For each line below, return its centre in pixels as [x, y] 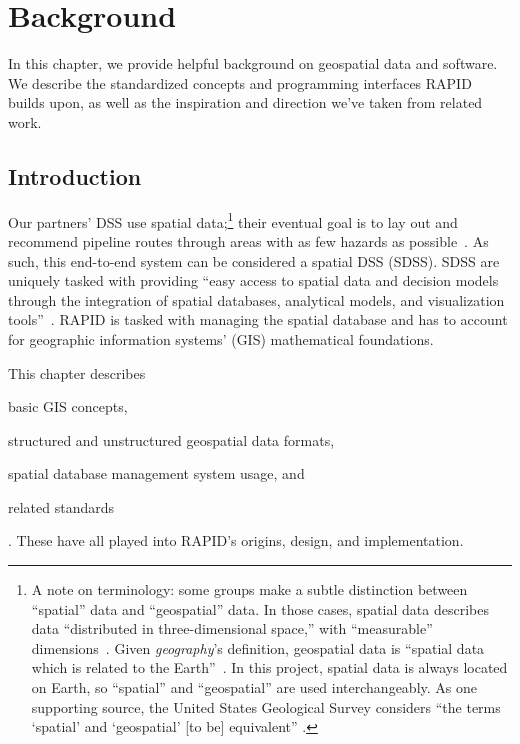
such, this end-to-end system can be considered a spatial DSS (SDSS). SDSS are [254, 260]
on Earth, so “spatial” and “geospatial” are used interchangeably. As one [254, 687]
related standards [61, 506]
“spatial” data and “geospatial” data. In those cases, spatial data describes [260, 608]
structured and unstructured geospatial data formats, [171, 439]
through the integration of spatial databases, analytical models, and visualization [256, 299]
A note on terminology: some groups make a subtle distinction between [249, 589]
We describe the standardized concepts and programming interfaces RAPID [240, 82]
